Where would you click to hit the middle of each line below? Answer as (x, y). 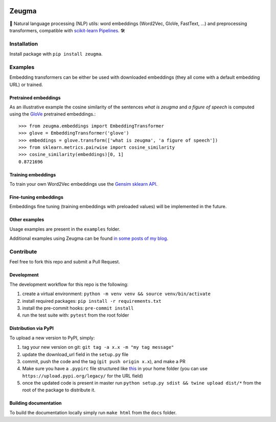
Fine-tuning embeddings (36, 197)
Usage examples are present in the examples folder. (65, 229)
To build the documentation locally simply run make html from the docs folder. (93, 412)
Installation (24, 43)
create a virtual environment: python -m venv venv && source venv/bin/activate (116, 294)
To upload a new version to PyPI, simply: (52, 338)
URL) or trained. (26, 84)
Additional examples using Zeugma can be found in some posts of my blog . (89, 238)
